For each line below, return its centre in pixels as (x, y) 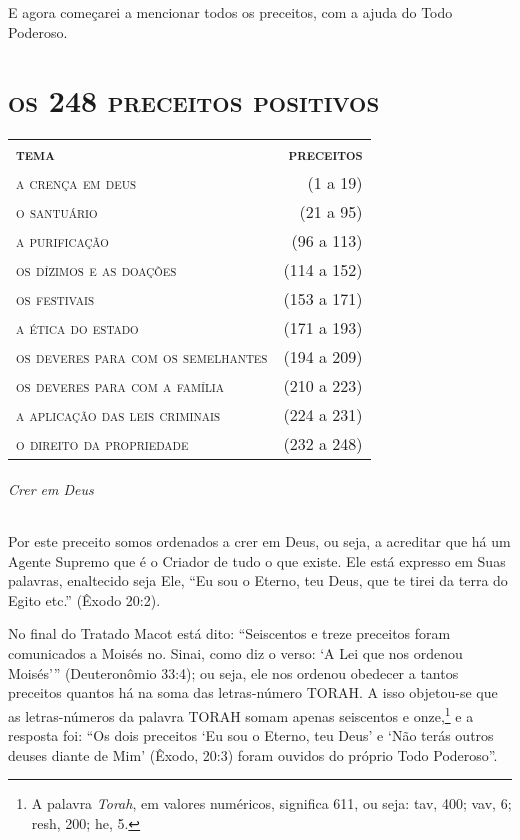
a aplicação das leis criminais (118, 415)
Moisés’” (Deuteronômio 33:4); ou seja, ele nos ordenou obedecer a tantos (233, 672)
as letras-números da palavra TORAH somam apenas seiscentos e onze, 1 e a (241, 714)
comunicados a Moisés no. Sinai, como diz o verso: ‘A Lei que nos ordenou (235, 653)
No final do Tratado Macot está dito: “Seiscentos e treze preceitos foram (229, 633)
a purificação (62, 241)
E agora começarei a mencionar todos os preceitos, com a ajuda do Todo (230, 12)
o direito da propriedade (102, 444)
